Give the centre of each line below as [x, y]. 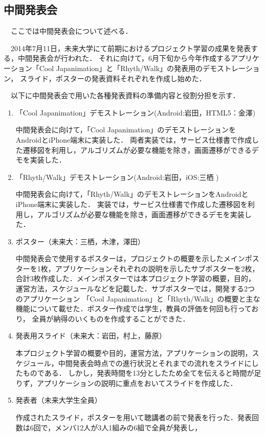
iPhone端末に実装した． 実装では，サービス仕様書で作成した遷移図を [131, 204]
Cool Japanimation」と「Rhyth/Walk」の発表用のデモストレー [142, 68]
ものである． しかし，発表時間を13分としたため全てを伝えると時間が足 [142, 373]
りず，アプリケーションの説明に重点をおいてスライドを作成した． [126, 383]
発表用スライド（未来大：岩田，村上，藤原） [91, 336]
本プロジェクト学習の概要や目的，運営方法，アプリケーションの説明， [134, 353]
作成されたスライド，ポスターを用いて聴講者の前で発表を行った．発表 [134, 417]
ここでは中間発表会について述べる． [71, 31]
